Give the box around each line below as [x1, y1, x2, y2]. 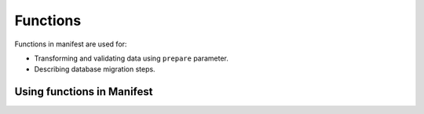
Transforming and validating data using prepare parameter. [34, 53, 229, 63]
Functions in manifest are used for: [14, 39, 127, 49]
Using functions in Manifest [14, 85, 153, 98]
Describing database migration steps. [34, 64, 156, 74]
